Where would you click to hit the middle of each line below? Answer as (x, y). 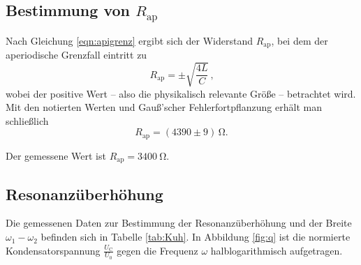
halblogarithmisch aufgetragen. (277, 250)
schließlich (27, 120)
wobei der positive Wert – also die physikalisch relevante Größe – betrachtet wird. (181, 93)
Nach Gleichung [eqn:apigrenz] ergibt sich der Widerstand (129, 40)
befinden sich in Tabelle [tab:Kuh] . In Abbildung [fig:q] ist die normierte (196, 237)
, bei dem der (300, 40)
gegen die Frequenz (157, 250)
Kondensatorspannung (53, 250)
